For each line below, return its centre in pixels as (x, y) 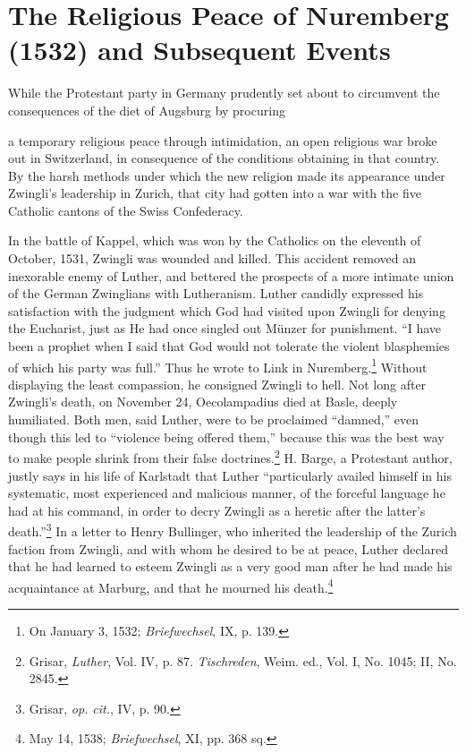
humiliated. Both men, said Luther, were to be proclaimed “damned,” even (214, 419)
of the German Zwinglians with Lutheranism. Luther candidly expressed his (216, 293)
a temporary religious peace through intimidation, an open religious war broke (223, 140)
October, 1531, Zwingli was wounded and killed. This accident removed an (212, 258)
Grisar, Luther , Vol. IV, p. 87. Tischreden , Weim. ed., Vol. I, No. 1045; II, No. (243, 660)
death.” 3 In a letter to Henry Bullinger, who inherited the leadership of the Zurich (233, 530)
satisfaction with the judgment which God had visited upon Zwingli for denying (227, 310)
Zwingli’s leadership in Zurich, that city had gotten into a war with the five (215, 193)
